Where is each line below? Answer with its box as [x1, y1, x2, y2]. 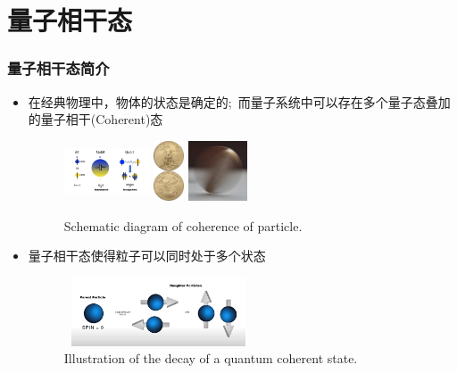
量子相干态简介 [7, 57, 110, 79]
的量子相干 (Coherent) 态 [28, 110, 163, 128]
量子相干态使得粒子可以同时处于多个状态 [28, 246, 266, 265]
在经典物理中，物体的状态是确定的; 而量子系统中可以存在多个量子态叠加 [28, 92, 451, 111]
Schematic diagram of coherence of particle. [63, 216, 303, 235]
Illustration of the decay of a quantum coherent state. [63, 349, 358, 368]
